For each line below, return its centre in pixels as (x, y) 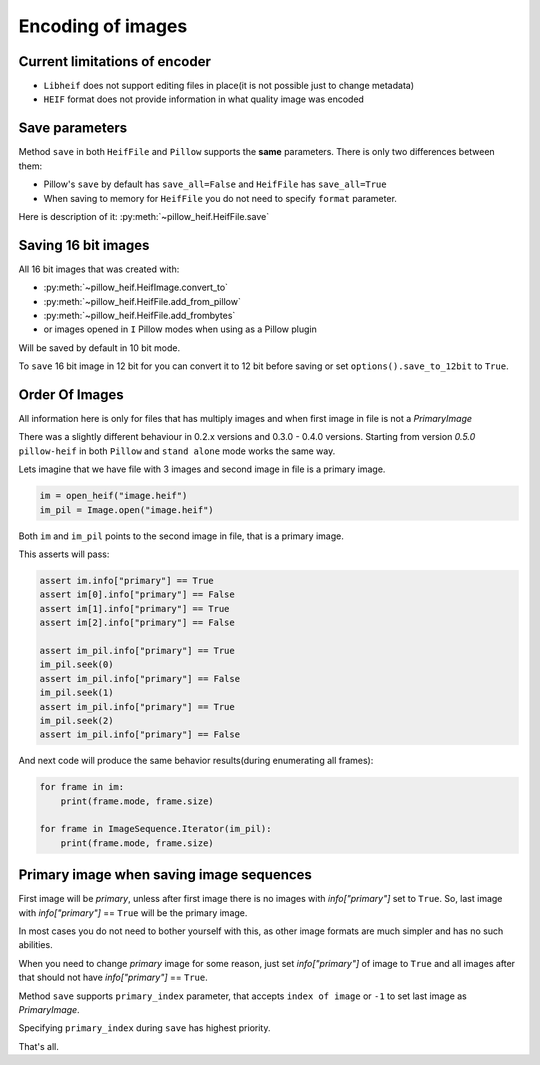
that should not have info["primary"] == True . (113, 977)
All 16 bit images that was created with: (99, 269)
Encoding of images (103, 26)
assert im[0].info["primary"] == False (137, 594)
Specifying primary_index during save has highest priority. (144, 1028)
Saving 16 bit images (84, 245)
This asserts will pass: (64, 554)
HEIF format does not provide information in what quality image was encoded (204, 99)
